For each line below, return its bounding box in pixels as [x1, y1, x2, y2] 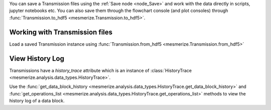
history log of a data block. [9, 98, 65, 104]
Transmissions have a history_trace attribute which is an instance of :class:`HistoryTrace [9, 67, 192, 73]
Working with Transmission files [9, 28, 113, 36]
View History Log [9, 54, 65, 63]
